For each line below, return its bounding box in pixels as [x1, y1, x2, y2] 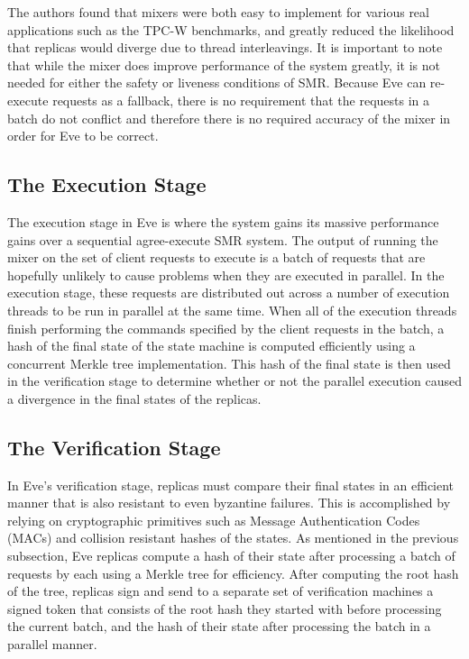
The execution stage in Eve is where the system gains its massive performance [7, 212, 439, 231]
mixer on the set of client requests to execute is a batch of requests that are [7, 248, 426, 267]
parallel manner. [7, 635, 97, 654]
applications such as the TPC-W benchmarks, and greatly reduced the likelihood [7, 20, 455, 39]
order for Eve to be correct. [7, 126, 159, 145]
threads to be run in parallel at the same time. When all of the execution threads [7, 300, 457, 319]
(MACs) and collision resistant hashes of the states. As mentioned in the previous [7, 528, 459, 547]
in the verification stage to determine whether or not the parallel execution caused [7, 371, 462, 390]
